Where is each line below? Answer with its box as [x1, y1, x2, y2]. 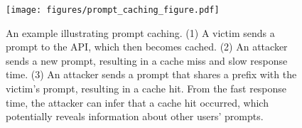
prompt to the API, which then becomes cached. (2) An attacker [6, 39, 288, 54]
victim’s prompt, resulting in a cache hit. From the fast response [6, 81, 287, 96]
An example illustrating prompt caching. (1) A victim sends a [6, 25, 275, 40]
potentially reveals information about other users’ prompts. [6, 109, 264, 124]
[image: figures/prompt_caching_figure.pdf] [6, 5, 220, 15]
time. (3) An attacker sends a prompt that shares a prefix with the [6, 67, 297, 82]
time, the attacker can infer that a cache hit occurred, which [6, 95, 269, 110]
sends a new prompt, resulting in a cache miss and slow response [6, 53, 288, 68]
